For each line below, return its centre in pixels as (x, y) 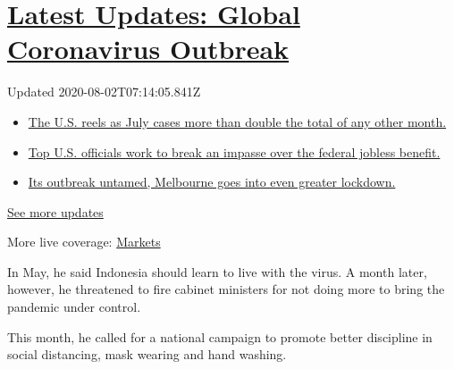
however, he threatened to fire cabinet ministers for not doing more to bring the (226, 289)
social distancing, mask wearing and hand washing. (147, 354)
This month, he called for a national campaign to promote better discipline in (220, 336)
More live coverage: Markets (84, 242)
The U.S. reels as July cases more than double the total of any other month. (237, 121)
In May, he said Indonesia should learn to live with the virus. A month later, (217, 271)
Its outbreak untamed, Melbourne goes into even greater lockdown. (212, 182)
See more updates (55, 211)
